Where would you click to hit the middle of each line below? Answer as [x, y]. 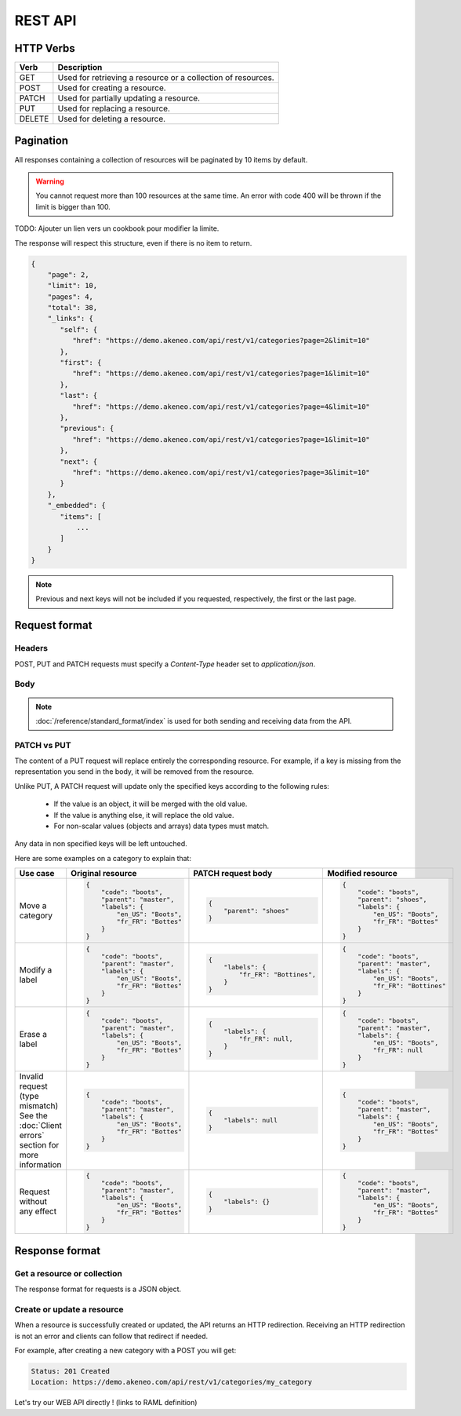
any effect [38, 1211]
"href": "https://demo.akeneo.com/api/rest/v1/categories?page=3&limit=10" [221, 472]
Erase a [33, 1034]
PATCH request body [233, 874]
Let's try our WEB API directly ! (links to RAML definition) [106, 1403]
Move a [33, 906]
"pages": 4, [71, 297]
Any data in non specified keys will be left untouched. [101, 844]
